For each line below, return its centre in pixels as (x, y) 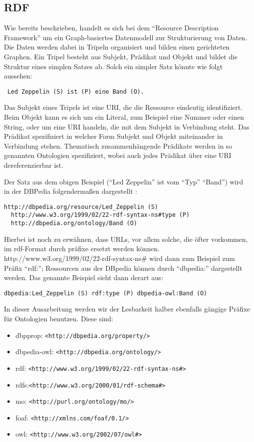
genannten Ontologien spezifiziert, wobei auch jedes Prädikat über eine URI (118, 155)
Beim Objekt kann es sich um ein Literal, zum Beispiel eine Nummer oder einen (124, 117)
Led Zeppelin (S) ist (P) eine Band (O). (76, 91)
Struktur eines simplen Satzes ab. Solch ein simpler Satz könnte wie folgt (113, 66)
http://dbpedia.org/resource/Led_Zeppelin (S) (81, 207)
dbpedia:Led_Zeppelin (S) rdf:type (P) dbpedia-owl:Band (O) (106, 293)
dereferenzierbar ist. (34, 165)
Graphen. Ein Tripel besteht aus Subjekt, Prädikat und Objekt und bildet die (121, 56)
